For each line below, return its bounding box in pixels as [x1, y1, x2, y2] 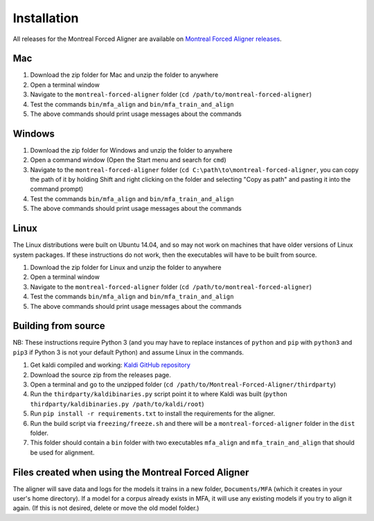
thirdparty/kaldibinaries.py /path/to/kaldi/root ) [30, 400, 204, 408]
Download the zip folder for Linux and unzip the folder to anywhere [30, 263, 222, 271]
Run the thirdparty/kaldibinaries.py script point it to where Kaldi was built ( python [30, 390, 287, 398]
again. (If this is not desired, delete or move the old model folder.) [12, 504, 199, 513]
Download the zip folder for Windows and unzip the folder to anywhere [30, 146, 233, 154]
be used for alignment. [30, 448, 95, 456]
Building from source [12, 320, 105, 332]
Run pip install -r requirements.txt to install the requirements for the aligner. [30, 409, 276, 418]
